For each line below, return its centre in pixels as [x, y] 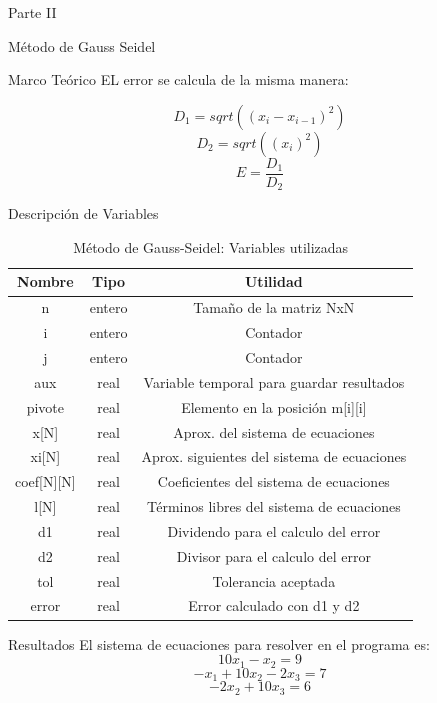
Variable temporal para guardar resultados [274, 381]
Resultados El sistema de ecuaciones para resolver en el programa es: [219, 643]
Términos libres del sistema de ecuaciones [273, 506]
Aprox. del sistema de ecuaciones [274, 431]
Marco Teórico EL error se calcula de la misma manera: [178, 79]
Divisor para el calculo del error [273, 555]
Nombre [45, 281]
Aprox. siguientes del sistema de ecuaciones [274, 456]
